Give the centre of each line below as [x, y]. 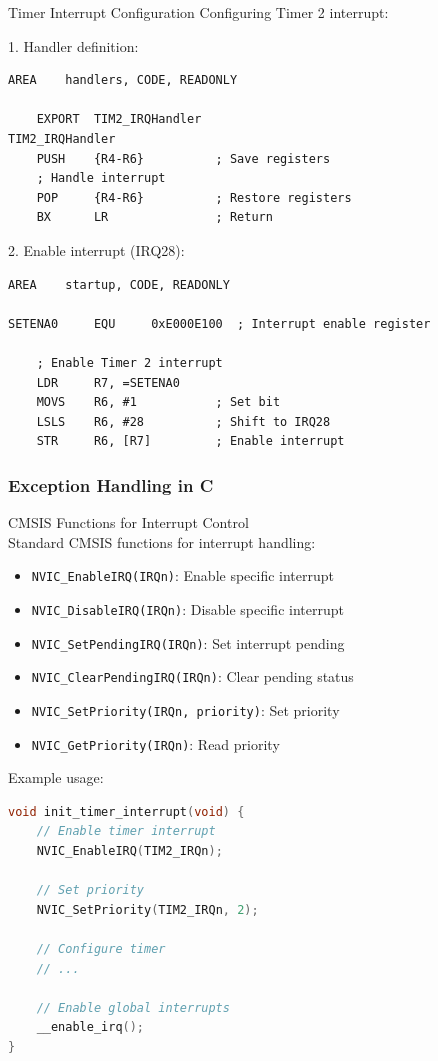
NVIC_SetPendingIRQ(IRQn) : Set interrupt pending [188, 642]
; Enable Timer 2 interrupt [129, 362]
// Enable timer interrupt [126, 831]
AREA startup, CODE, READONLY [119, 284]
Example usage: [56, 777]
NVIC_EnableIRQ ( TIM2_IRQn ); [129, 851]
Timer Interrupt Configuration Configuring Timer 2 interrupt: [198, 12]
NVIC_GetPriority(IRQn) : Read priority [155, 743]
